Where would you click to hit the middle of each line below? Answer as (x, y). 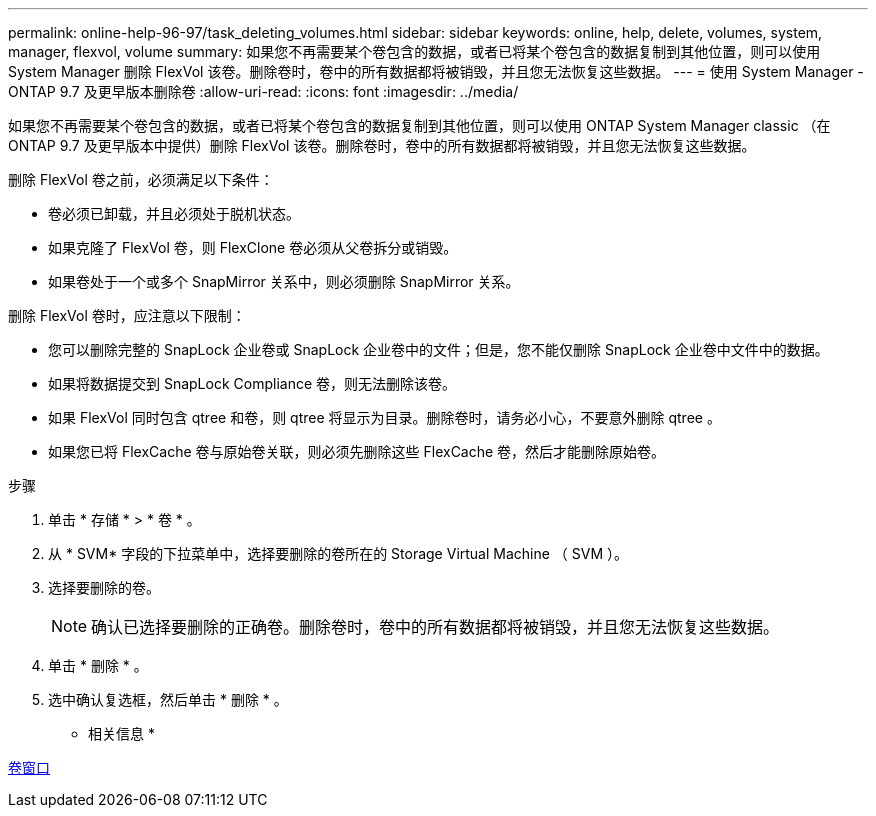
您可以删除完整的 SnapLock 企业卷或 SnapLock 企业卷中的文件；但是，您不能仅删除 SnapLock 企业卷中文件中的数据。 (438, 349)
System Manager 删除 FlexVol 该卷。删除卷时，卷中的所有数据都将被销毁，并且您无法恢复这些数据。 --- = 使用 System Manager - (436, 71)
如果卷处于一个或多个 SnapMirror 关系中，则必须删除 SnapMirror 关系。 (284, 281)
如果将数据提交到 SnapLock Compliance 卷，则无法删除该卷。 (252, 383)
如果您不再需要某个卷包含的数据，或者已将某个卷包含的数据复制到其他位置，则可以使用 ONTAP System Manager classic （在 (419, 125)
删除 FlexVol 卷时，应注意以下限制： (127, 315)
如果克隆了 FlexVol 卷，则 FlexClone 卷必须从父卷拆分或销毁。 (253, 247)
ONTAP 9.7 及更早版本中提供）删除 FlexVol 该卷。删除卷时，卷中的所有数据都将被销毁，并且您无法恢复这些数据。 (382, 145)
